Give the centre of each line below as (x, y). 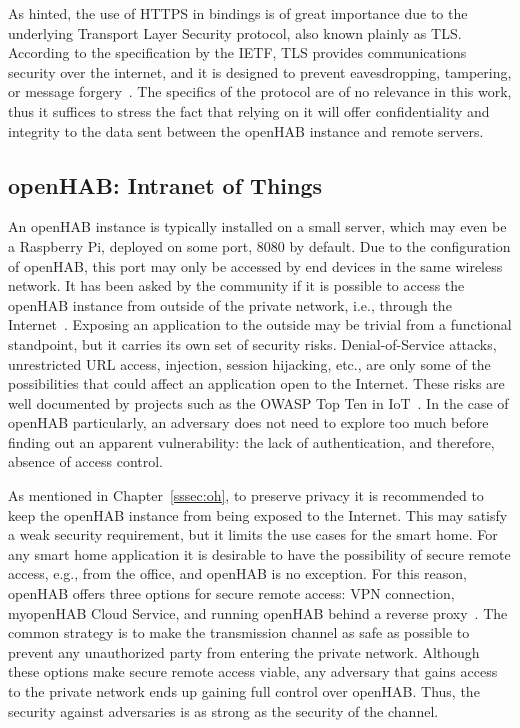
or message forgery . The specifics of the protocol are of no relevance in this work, (260, 91)
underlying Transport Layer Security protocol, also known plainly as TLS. (235, 32)
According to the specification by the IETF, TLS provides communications (237, 52)
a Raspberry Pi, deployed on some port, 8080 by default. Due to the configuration (259, 245)
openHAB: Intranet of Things (165, 184)
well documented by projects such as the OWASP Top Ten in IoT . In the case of (258, 402)
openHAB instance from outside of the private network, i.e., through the (230, 304)
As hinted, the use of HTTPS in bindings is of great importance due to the (238, 13)
